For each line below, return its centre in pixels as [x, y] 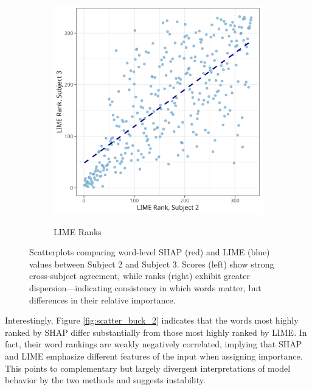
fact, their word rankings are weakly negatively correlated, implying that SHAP [154, 344]
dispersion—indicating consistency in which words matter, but [145, 287]
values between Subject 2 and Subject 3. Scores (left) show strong [152, 264]
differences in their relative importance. [102, 300]
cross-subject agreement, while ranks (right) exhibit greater [140, 276]
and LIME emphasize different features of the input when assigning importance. [154, 356]
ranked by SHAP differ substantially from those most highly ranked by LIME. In [156, 332]
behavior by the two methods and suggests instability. [105, 380]
